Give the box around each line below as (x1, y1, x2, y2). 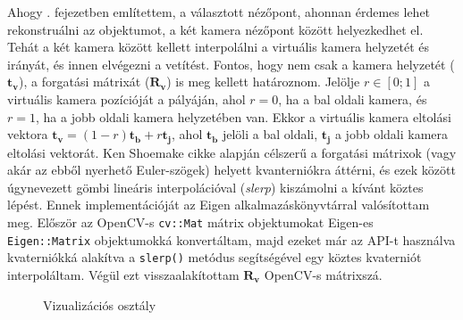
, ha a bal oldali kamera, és (278, 89, 427, 108)
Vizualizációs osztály (43, 295, 156, 314)
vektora (7, 125, 48, 144)
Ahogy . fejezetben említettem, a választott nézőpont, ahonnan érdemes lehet (7, 3, 431, 21)
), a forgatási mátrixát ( (19, 72, 150, 91)
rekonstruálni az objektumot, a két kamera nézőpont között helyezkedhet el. (7, 20, 424, 38)
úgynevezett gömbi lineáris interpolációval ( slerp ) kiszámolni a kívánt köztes (7, 177, 424, 196)
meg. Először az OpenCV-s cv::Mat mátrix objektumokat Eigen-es (7, 212, 374, 231)
